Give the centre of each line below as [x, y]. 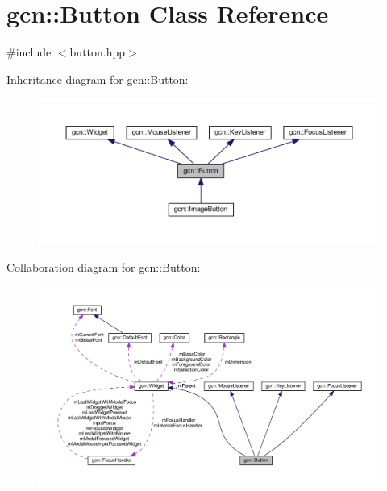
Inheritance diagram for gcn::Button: [98, 79]
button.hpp [98, 52]
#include [29, 52]
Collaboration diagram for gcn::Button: [104, 266]
